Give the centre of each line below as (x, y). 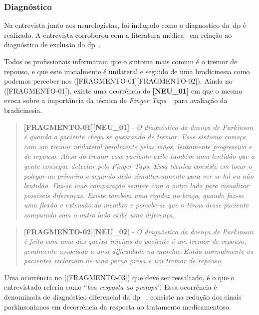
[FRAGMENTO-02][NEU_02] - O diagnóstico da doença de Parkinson (138, 231)
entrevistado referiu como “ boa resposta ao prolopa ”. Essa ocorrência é (111, 287)
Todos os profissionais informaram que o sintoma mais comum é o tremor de (121, 61)
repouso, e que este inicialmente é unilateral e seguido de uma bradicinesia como (127, 71)
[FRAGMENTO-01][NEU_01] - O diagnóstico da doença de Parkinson (138, 127)
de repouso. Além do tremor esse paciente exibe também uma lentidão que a (139, 156)
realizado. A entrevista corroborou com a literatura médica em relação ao (118, 35)
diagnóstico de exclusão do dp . (52, 45)
